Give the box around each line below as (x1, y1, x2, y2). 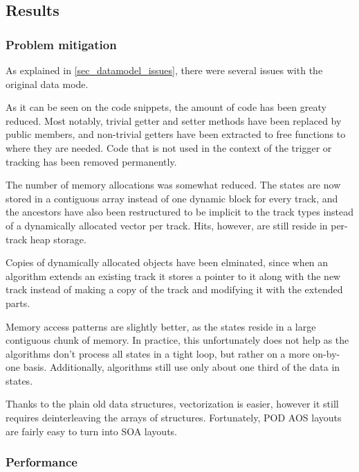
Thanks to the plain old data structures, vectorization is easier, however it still (6, 396, 339, 411)
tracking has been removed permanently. (6, 154, 177, 168)
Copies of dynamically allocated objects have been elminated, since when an (6, 255, 329, 270)
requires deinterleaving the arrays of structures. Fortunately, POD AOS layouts (6, 410, 342, 425)
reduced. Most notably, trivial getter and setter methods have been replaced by (6, 113, 342, 128)
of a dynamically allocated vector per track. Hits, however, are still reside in (6, 218, 328, 232)
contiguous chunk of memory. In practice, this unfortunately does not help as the (6, 333, 349, 347)
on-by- (313, 346, 340, 360)
